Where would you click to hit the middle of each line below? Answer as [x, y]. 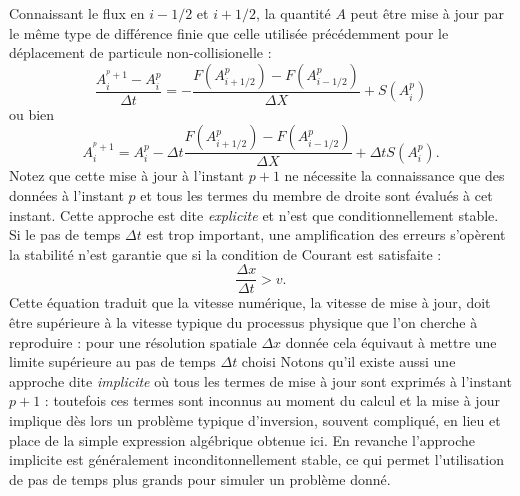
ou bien [32, 113]
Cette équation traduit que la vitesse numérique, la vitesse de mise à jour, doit [250, 302]
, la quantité [293, 13]
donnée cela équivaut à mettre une [391, 341]
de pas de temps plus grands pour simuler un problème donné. [200, 478]
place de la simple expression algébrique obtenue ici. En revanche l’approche [242, 439]
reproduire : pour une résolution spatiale [133, 341]
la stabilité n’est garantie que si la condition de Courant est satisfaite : [225, 253]
